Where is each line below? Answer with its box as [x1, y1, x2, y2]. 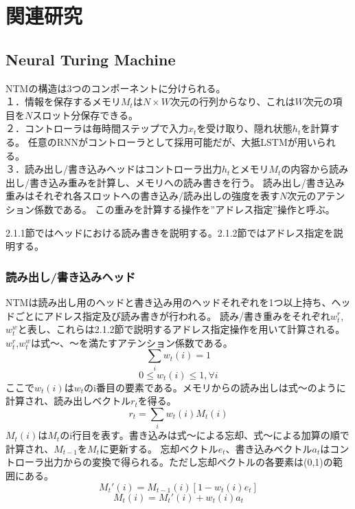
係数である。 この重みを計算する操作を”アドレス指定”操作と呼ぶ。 [34, 202, 335, 216]
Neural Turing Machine [5, 48, 176, 69]
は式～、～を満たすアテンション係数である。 [30, 335, 233, 349]
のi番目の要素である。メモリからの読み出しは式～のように [84, 380, 346, 394]
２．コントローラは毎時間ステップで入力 [5, 121, 188, 136]
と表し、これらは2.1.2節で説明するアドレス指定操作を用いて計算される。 [17, 322, 345, 336]
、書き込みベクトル [225, 441, 312, 455]
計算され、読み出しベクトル [5, 393, 131, 408]
